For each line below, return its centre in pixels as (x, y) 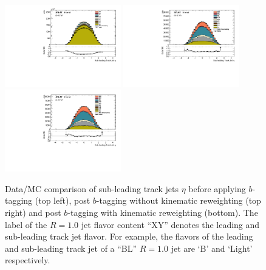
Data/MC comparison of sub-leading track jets (92, 188)
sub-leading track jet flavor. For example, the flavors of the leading (129, 236)
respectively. (28, 260)
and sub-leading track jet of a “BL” (71, 248)
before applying (217, 188)
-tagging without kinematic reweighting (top (179, 200)
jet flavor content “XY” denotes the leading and (170, 224)
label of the (26, 224)
